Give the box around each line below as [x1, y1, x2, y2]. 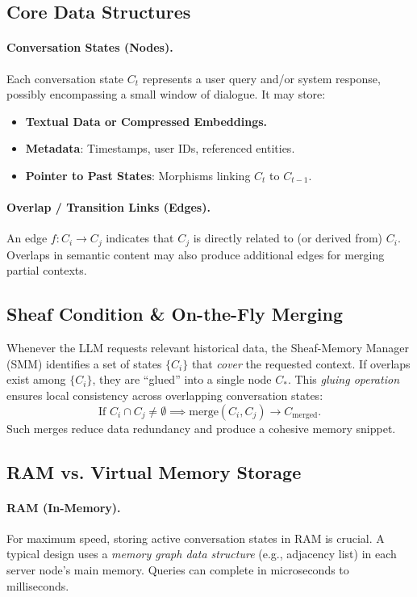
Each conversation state [6, 69, 124, 86]
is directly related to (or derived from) [193, 229, 383, 246]
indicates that [106, 229, 174, 246]
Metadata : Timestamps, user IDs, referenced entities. [25, 140, 295, 157]
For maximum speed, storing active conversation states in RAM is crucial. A [6, 529, 385, 546]
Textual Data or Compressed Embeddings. [25, 112, 268, 129]
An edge [6, 229, 48, 246]
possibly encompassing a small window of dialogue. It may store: [6, 86, 326, 103]
